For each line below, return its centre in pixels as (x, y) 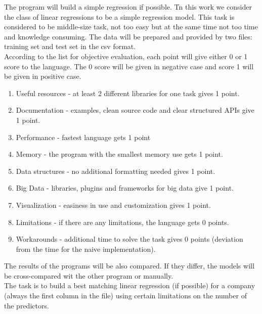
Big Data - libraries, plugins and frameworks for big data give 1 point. (125, 188)
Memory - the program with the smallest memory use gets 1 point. (119, 154)
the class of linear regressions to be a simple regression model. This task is (119, 16)
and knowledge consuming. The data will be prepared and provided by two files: (128, 36)
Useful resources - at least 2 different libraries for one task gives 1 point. (128, 93)
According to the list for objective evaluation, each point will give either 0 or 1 (126, 56)
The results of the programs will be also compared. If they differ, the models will (129, 266)
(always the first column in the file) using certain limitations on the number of (125, 296)
